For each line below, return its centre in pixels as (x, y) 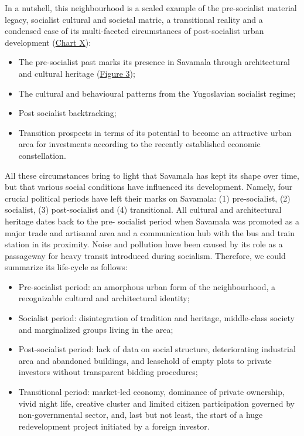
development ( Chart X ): (48, 42)
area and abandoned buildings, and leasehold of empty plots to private (145, 360)
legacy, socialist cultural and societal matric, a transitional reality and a (134, 19)
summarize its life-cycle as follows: (66, 267)
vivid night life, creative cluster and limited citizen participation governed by (157, 403)
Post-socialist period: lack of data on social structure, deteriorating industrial (157, 349)
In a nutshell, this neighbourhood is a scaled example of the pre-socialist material (151, 8)
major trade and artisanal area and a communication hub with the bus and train (150, 232)
